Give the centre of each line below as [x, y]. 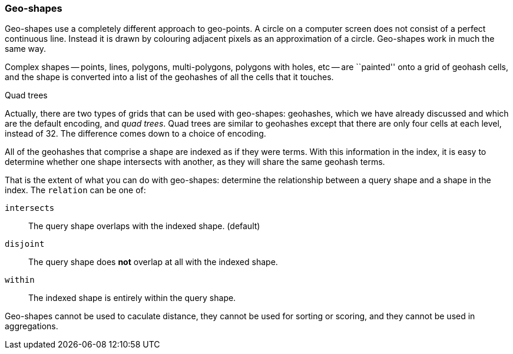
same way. [26, 49]
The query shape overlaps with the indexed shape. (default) [144, 226]
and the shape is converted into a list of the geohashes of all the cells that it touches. [169, 77]
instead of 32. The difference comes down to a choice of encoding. [135, 134]
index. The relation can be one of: [75, 190]
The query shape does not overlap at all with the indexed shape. [153, 262]
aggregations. [32, 326]
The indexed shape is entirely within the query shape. [132, 298]
